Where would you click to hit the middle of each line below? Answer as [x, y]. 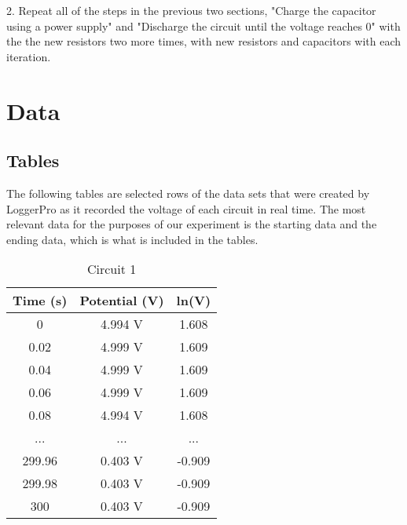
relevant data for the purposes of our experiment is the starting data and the [192, 224]
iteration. [29, 56]
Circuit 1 [112, 269]
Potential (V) [122, 301]
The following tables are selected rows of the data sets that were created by [188, 193]
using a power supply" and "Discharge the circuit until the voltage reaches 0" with [203, 26]
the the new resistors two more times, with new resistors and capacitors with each [204, 41]
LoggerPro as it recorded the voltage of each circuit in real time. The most [186, 208]
